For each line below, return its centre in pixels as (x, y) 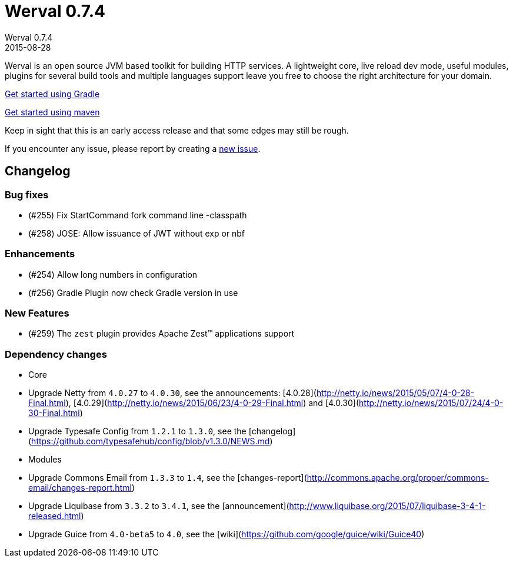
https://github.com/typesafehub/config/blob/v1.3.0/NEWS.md (151, 441)
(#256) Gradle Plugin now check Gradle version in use (133, 292)
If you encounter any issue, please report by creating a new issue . (133, 148)
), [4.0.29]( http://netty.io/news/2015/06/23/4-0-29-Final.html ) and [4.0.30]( (212, 403)
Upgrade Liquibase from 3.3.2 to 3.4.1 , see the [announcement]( (159, 506)
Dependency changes (56, 354)
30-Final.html (54, 413)
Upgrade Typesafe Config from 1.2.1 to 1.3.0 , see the (137, 431)
